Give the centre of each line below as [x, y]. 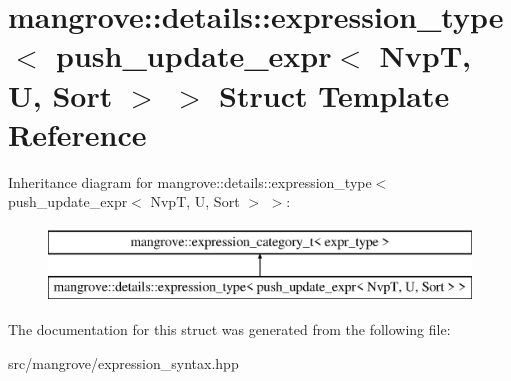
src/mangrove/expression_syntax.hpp [123, 362]
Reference [77, 133]
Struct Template [334, 94]
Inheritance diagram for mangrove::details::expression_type [190, 181]
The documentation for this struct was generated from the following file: [229, 329]
